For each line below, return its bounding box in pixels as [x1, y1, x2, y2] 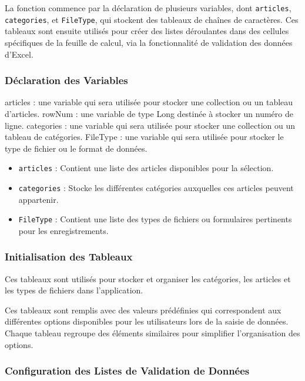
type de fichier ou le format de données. [5, 142, 148, 154]
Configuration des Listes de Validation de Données [5, 363, 250, 378]
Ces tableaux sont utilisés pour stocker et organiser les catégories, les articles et [5, 272, 291, 285]
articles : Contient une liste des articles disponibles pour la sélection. [18, 162, 274, 174]
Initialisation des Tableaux [5, 249, 133, 264]
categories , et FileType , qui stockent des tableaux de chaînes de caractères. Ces [5, 13, 299, 25]
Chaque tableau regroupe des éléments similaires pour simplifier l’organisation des [5, 327, 300, 339]
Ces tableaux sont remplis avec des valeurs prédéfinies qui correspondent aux [5, 303, 281, 316]
